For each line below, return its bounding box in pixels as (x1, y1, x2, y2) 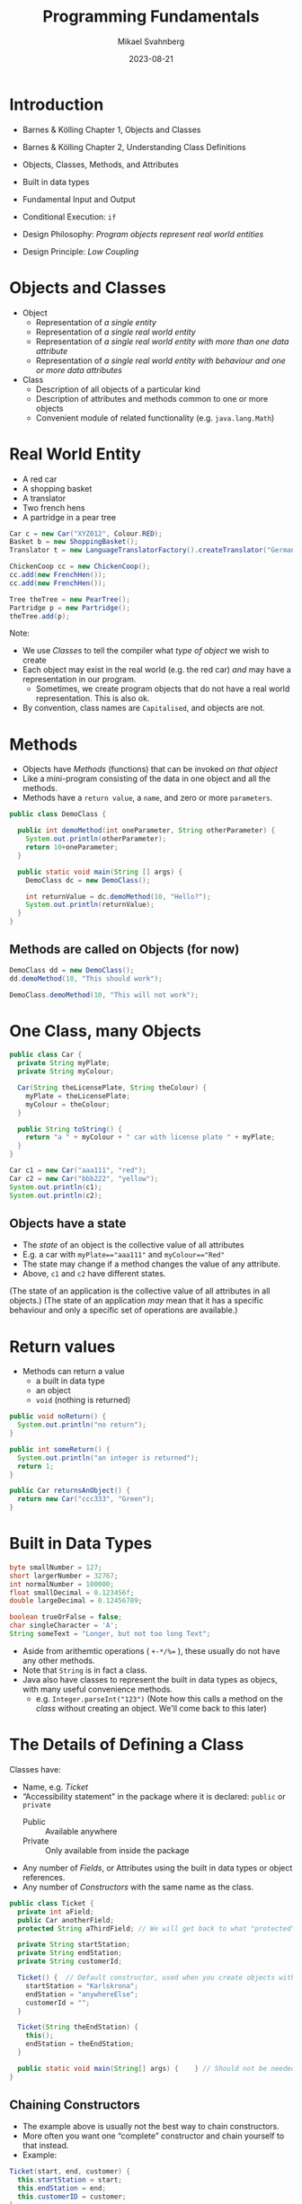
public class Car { (9, 1050, 83, 1060)
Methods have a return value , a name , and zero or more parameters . (22, 793, 273, 804)
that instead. (22, 2140, 69, 2151)
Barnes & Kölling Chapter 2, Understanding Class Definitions (22, 141, 246, 152)
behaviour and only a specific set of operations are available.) (9, 1305, 238, 1316)
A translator (22, 493, 67, 503)
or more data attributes (35, 364, 123, 375)
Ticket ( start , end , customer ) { (9, 2167, 130, 2176)
